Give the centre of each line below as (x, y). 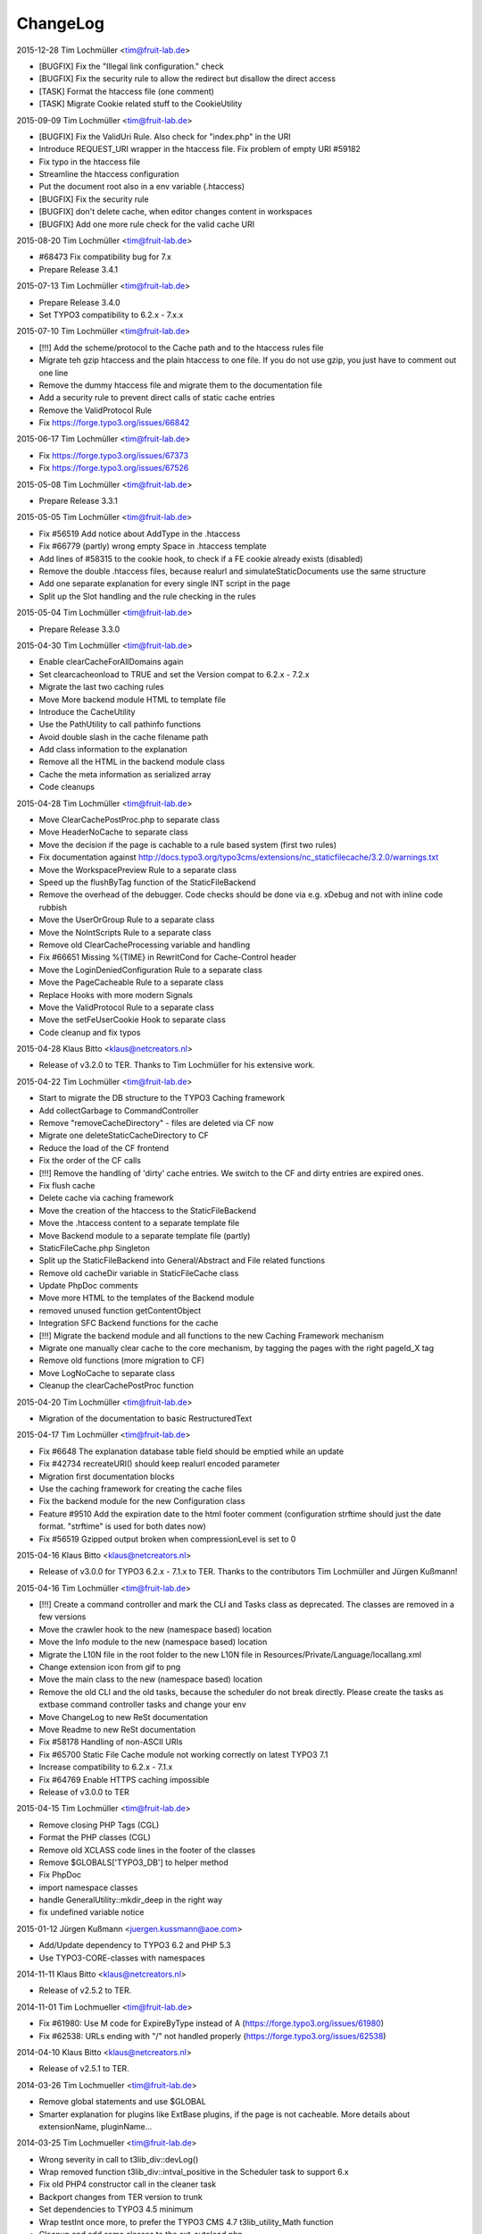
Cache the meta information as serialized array (125, 774)
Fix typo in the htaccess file (90, 162)
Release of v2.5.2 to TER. (85, 1990)
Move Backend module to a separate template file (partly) (145, 1235)
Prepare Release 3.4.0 (79, 302)
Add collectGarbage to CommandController (119, 1110)
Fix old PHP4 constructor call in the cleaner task (128, 2184)
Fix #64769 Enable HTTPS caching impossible (124, 1779)
